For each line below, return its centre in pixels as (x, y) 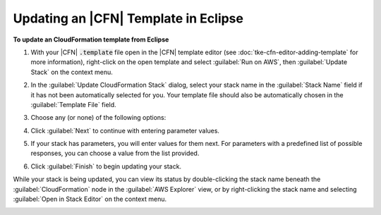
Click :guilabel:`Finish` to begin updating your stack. (106, 166)
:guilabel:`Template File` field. (73, 104)
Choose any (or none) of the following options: (98, 118)
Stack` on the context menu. (72, 72)
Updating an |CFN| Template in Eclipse (128, 18)
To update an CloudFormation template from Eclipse (91, 39)
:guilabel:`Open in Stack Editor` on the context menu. (90, 199)
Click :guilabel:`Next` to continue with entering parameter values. (125, 130)
